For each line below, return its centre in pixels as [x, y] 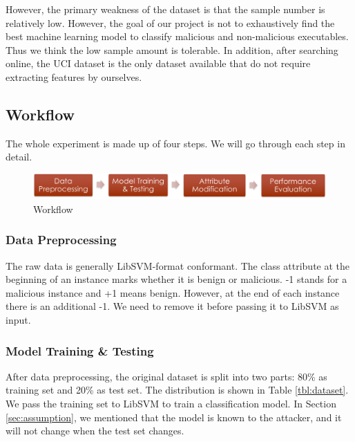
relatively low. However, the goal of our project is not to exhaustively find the [170, 22]
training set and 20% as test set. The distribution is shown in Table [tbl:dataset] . [177, 390]
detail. [19, 157]
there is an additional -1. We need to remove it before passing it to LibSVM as [172, 306]
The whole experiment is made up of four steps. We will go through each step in [175, 143]
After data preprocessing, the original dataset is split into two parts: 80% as [166, 376]
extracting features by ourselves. [74, 76]
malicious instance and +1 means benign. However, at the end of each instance [173, 292]
